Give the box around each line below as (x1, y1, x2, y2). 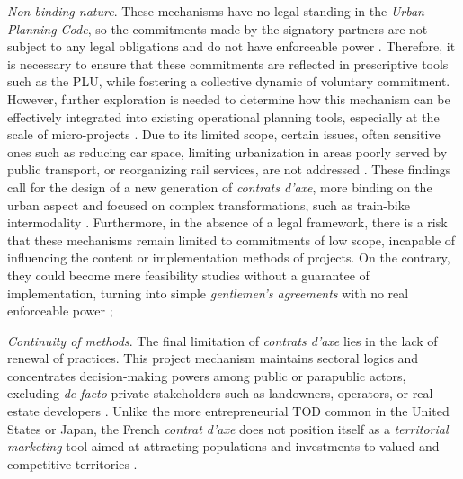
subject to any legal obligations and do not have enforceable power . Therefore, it (7, 37, 456, 56)
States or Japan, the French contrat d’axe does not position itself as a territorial (7, 419, 449, 438)
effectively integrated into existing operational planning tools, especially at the (7, 107, 440, 126)
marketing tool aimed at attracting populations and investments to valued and (7, 437, 440, 456)
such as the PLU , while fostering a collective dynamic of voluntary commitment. (7, 72, 450, 91)
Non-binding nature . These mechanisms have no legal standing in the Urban (7, 2, 424, 20)
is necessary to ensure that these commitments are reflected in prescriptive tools (7, 54, 449, 73)
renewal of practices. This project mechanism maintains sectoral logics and (7, 349, 419, 368)
